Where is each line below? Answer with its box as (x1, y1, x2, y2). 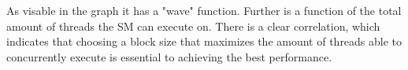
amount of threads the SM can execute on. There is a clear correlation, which (6, 17, 380, 34)
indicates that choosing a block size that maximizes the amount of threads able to (6, 33, 402, 50)
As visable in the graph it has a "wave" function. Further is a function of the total (6, 2, 402, 18)
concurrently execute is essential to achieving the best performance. (6, 48, 332, 64)
